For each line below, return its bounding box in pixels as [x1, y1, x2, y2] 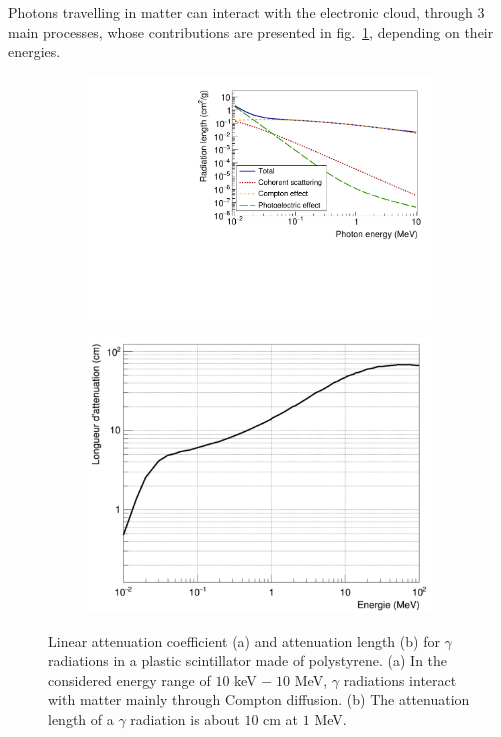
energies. [8, 41, 61, 62]
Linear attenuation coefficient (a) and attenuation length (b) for [48, 630, 440, 651]
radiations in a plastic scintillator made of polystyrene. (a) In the [48, 650, 448, 671]
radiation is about [130, 708, 240, 729]
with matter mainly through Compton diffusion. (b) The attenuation [48, 689, 470, 710]
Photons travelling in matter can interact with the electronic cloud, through [8, 2, 473, 22]
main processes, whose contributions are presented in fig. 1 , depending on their [8, 21, 494, 42]
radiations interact [343, 669, 457, 690]
